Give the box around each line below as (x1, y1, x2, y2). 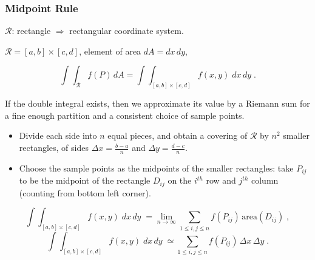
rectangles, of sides (19, 141, 89, 154)
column (251, 174, 279, 187)
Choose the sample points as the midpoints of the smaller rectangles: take (19, 161, 294, 174)
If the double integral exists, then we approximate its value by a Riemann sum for (5, 97, 310, 110)
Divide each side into (19, 129, 97, 142)
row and (206, 174, 236, 187)
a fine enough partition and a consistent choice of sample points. (5, 108, 245, 121)
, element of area (79, 44, 141, 57)
